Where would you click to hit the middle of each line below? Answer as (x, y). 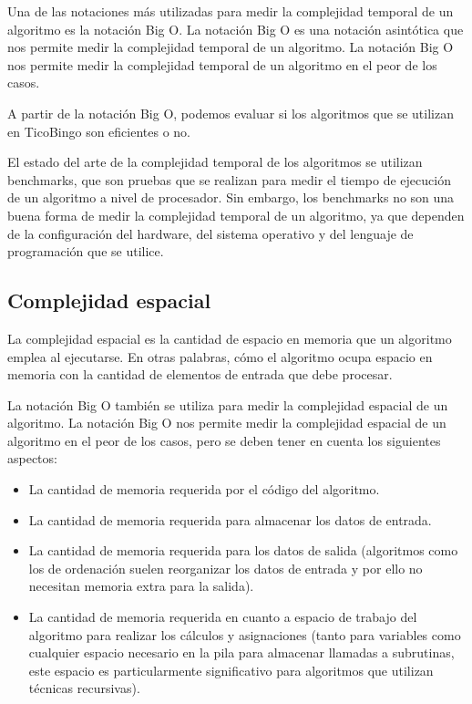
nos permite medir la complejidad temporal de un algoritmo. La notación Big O (231, 47)
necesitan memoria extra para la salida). (141, 586)
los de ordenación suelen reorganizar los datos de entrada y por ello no (226, 568)
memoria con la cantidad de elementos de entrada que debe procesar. (200, 374)
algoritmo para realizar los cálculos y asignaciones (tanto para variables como (245, 634)
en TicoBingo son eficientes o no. (99, 131)
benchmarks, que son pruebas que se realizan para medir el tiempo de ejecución (229, 179)
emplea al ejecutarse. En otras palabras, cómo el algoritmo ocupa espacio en (220, 356)
